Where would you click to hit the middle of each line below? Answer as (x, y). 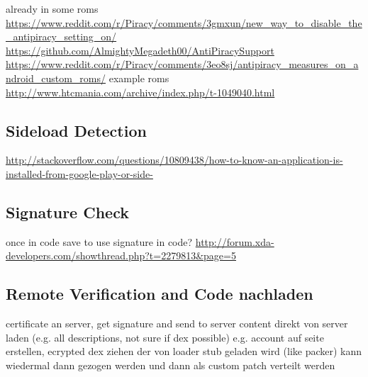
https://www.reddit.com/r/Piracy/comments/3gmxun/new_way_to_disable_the (184, 22)
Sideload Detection (76, 130)
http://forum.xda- (235, 241)
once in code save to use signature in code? (99, 241)
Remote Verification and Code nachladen (160, 294)
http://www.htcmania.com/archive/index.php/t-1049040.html (140, 92)
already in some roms (52, 9)
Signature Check (67, 212)
